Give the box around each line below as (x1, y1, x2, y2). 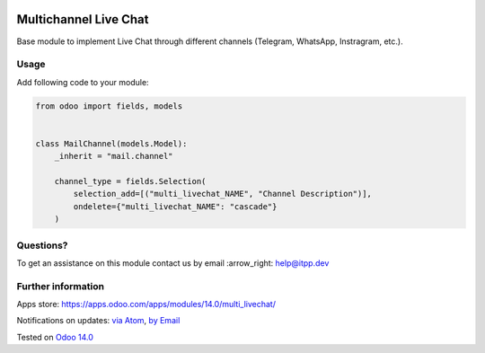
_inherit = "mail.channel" (54, 151, 174, 162)
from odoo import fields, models (35, 101, 183, 111)
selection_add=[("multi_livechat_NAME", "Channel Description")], (73, 189, 373, 199)
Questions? (16, 239, 68, 252)
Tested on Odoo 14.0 (16, 331, 93, 342)
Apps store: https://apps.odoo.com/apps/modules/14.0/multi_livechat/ (16, 299, 276, 310)
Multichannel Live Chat (16, 12, 149, 27)
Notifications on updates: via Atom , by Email (16, 315, 181, 326)
